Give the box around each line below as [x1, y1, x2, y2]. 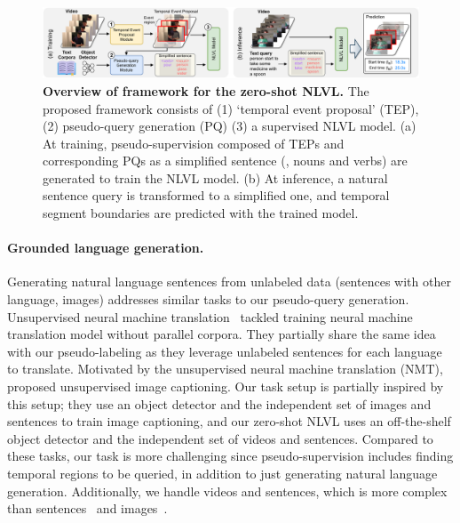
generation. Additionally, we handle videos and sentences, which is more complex [7, 481, 448, 500]
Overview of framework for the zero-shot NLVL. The [43, 81, 369, 100]
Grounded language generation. [7, 238, 204, 257]
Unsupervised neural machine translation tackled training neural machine [7, 307, 413, 326]
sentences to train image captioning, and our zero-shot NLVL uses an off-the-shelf [7, 412, 451, 430]
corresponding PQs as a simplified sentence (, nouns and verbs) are [43, 151, 408, 170]
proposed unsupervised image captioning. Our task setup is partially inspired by [7, 377, 444, 396]
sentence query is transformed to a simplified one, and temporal [43, 186, 390, 205]
